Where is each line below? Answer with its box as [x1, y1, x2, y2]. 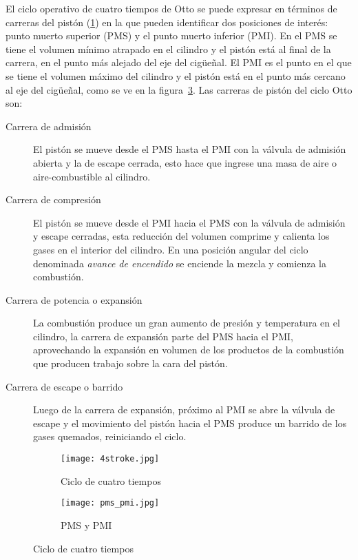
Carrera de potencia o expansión [6, 292, 143, 307]
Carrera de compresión [6, 192, 101, 207]
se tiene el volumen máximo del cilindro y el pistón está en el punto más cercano [6, 68, 346, 83]
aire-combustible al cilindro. [33, 169, 151, 183]
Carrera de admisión [6, 118, 92, 133]
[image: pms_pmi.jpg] [61, 498, 160, 508]
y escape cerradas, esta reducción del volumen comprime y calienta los [33, 229, 330, 243]
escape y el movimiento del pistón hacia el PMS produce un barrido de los [33, 415, 347, 430]
